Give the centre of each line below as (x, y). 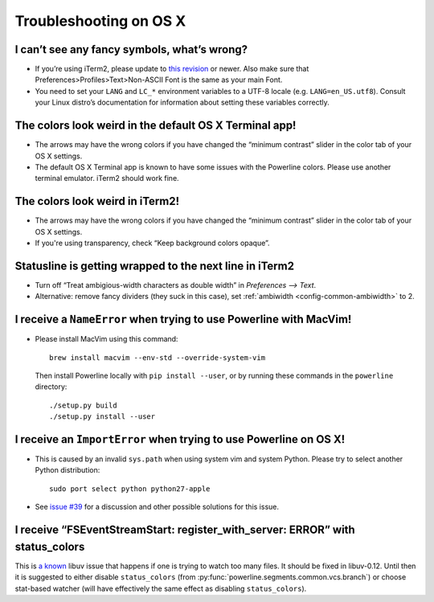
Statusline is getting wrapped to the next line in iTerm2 (155, 266)
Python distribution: (68, 470)
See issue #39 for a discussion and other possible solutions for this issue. (157, 507)
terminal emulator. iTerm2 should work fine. (107, 178)
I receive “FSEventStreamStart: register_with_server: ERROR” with (185, 530)
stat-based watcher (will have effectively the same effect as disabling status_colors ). (161, 588)
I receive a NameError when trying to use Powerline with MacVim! (183, 319)
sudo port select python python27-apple (130, 489)
